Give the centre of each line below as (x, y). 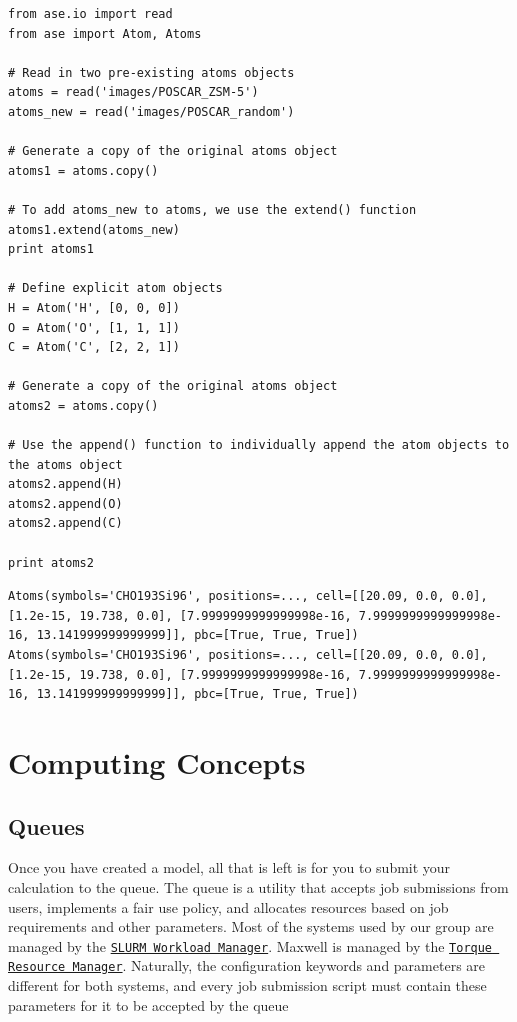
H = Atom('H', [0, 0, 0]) (94, 307)
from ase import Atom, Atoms (105, 33)
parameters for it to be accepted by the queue (148, 1004)
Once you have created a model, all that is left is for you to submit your (229, 867)
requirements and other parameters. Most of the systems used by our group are (251, 926)
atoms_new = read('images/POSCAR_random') (151, 111)
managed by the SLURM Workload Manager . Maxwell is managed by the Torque (250, 945)
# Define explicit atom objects (115, 288)
